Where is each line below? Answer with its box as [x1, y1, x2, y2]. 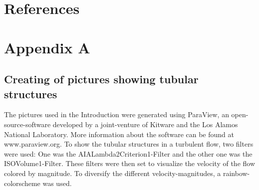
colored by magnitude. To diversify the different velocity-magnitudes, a [4, 168, 221, 178]
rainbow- [223, 168, 250, 178]
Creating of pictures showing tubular [4, 71, 199, 87]
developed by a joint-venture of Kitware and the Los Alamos [52, 119, 238, 129]
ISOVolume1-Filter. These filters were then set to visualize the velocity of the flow [4, 158, 256, 169]
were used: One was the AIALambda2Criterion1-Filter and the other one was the [4, 148, 253, 159]
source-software [4, 119, 51, 129]
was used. [42, 178, 72, 188]
